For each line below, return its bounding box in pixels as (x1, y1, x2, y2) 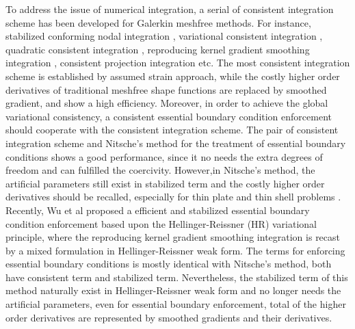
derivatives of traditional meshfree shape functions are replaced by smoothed (5, 82, 327, 96)
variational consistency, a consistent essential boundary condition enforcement (5, 109, 332, 123)
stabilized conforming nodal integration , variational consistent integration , (5, 29, 323, 43)
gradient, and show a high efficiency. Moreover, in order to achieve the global (5, 96, 328, 110)
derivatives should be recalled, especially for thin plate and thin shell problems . (5, 189, 341, 204)
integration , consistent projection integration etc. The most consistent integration (5, 55, 350, 70)
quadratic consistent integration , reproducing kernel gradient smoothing (5, 42, 310, 56)
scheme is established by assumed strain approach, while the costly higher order (5, 68, 340, 83)
